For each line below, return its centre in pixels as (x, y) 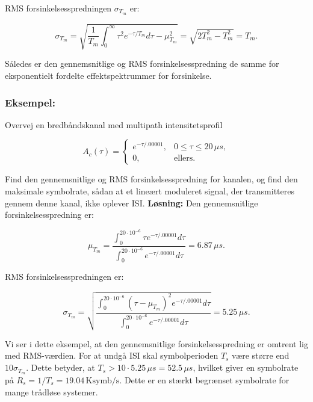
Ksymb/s (103, 381)
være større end (261, 355)
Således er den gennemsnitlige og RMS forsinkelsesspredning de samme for (142, 63)
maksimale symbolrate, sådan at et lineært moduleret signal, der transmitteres (150, 191)
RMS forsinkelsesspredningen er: (64, 277)
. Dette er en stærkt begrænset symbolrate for (204, 379)
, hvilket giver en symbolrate (246, 367)
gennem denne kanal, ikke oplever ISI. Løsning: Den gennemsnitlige (132, 203)
